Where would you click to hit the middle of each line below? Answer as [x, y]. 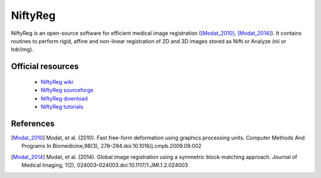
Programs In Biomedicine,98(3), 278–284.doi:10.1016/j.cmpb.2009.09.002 [112, 146]
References [33, 123]
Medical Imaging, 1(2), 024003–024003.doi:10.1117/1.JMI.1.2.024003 [105, 165]
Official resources [45, 67]
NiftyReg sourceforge [67, 90]
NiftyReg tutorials [62, 106]
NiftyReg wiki [57, 82]
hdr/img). [22, 50]
